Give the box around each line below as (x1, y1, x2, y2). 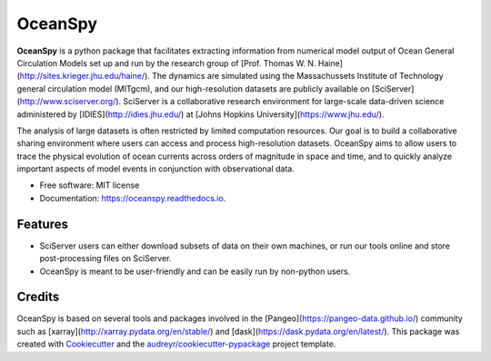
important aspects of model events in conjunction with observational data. (16, 163, 295, 174)
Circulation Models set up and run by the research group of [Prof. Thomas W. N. (16, 57, 316, 68)
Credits (16, 289, 60, 305)
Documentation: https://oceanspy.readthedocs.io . (39, 192, 226, 203)
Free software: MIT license (39, 180, 140, 190)
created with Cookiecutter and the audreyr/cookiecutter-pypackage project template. (16, 338, 336, 349)
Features (16, 216, 68, 231)
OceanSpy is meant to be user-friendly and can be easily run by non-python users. (39, 266, 351, 277)
